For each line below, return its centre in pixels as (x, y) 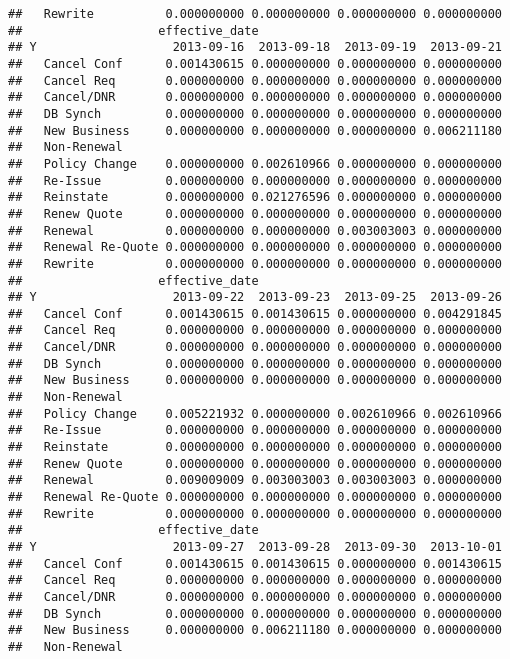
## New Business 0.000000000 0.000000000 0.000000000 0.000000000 (255, 380)
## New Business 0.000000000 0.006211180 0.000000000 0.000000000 (255, 630)
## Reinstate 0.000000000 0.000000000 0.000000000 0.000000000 (255, 447)
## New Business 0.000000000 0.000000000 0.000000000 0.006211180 (255, 130)
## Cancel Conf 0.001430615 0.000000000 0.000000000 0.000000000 (255, 63)
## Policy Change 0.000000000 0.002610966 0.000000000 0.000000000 (255, 163)
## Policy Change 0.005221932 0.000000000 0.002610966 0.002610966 (255, 413)
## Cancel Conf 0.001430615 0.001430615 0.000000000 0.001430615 (255, 563)
